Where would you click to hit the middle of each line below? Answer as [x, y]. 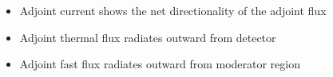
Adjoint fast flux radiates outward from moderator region [160, 64]
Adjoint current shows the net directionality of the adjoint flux [173, 10]
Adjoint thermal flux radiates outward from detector [148, 37]
